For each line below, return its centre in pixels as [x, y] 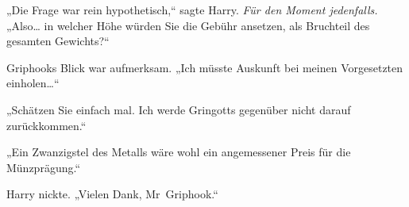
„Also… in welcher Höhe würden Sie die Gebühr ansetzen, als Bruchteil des [188, 25]
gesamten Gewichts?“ [58, 41]
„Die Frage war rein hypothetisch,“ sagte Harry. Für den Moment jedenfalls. [192, 10]
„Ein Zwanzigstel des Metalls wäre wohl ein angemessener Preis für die [179, 152]
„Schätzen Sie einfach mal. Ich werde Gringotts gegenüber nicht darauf [179, 109]
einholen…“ [33, 83]
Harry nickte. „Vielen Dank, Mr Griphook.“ [112, 194]
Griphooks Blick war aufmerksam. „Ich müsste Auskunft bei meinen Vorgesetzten [205, 67]
